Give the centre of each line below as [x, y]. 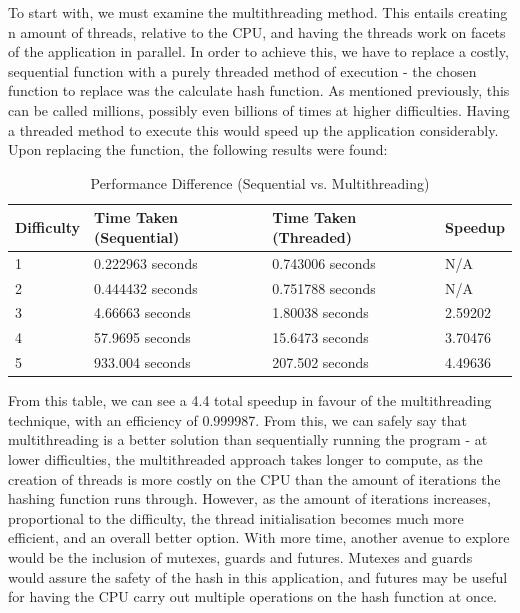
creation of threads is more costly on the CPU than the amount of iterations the [254, 478]
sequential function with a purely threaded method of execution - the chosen [242, 70]
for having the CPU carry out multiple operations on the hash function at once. [252, 596]
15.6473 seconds [320, 337]
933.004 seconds [142, 362]
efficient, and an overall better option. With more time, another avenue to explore [259, 537]
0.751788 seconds [324, 287]
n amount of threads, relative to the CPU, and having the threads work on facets [257, 31]
